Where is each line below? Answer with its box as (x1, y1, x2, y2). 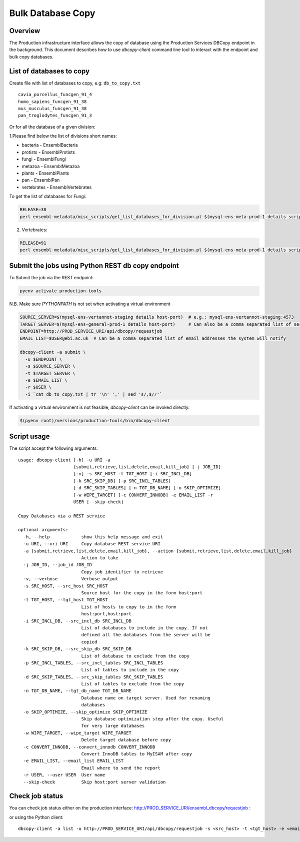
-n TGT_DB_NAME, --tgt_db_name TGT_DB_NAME (23, 688, 132, 694)
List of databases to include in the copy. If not (81, 625, 208, 630)
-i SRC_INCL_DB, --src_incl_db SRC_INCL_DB (23, 618, 132, 624)
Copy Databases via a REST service (18, 513, 105, 519)
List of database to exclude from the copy (81, 653, 189, 659)
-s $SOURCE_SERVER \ (25, 363, 75, 369)
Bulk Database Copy (9, 8, 95, 19)
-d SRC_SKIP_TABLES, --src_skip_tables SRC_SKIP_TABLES (23, 674, 163, 680)
